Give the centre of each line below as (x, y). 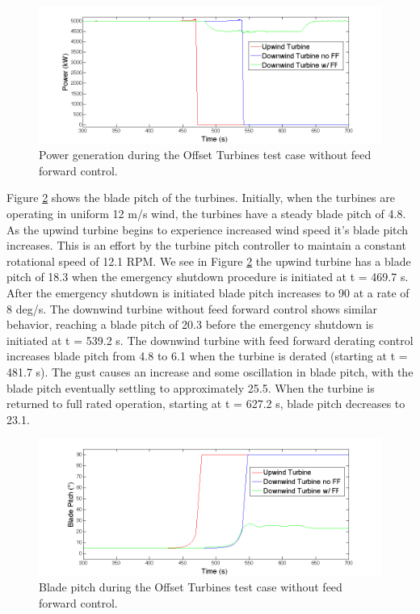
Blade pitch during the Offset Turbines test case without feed (191, 587)
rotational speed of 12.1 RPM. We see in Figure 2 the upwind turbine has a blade (209, 261)
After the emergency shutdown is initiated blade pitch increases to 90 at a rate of (208, 292)
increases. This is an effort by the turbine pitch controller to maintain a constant (206, 245)
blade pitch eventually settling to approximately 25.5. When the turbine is (191, 387)
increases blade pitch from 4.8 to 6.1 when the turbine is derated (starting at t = (207, 356)
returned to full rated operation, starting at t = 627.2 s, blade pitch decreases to (206, 404)
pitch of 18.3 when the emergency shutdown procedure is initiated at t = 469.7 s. (208, 277)
